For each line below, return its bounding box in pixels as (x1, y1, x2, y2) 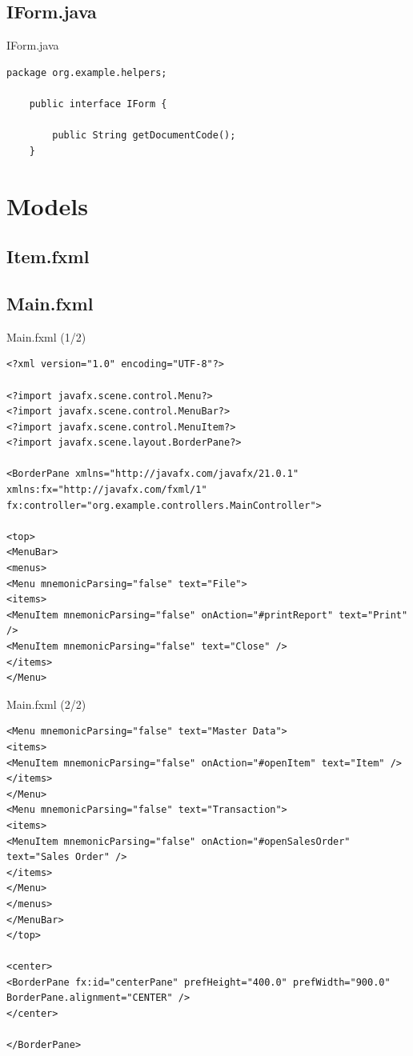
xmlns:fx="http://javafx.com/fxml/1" (6, 484, 207, 496)
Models (6, 189, 88, 222)
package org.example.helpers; (6, 66, 167, 78)
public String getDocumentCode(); (52, 130, 236, 142)
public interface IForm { (29, 98, 167, 110)
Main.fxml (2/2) (6, 695, 86, 712)
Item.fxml (6, 244, 90, 269)
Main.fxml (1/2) (6, 328, 86, 345)
